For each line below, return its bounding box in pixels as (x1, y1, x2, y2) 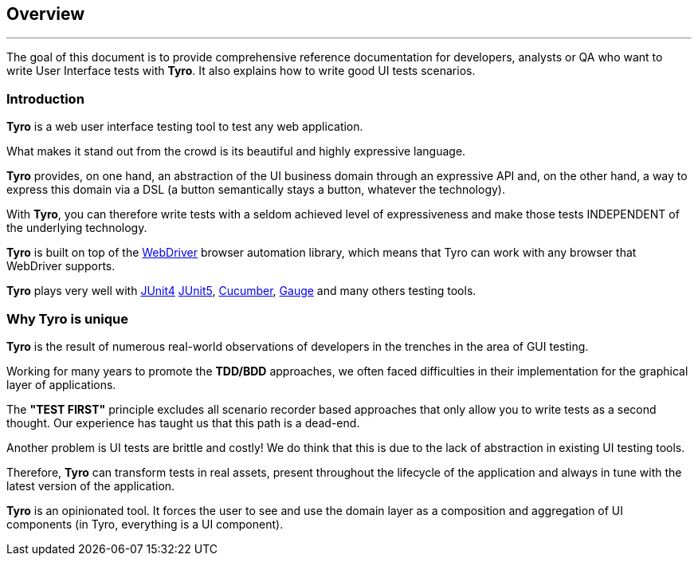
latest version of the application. (6, 478, 175, 493)
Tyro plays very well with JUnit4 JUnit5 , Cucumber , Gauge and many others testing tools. (6, 284, 476, 298)
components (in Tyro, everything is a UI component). (6, 517, 284, 531)
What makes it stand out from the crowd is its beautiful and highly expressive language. (6, 144, 466, 159)
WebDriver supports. (6, 259, 116, 273)
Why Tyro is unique (6, 310, 129, 327)
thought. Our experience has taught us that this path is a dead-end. (6, 415, 360, 430)
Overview (6, 4, 85, 24)
